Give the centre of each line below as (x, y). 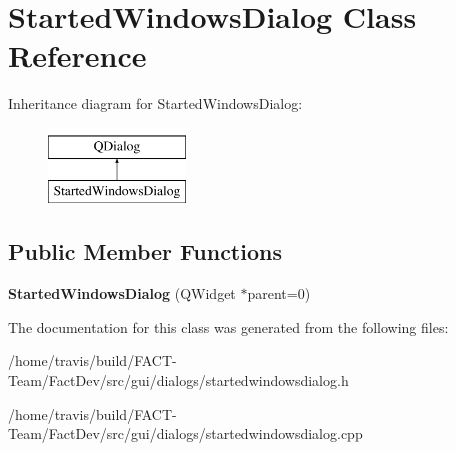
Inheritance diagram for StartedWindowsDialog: (155, 103)
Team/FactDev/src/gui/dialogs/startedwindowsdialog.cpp (185, 433)
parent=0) (279, 293)
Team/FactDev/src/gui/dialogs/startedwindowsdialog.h (178, 380)
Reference (77, 55)
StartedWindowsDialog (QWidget (122, 293)
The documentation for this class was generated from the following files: (228, 326)
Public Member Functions (145, 251)
